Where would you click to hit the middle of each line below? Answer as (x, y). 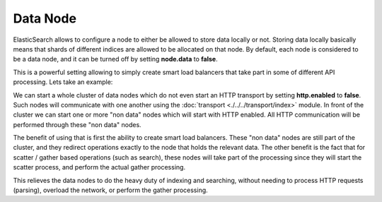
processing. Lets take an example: (63, 82)
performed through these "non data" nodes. (77, 124)
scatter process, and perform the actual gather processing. (99, 167)
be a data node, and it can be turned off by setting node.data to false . (116, 59)
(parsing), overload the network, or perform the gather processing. (110, 190)
